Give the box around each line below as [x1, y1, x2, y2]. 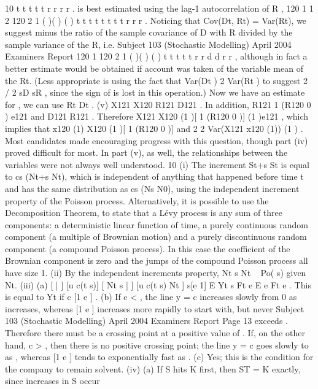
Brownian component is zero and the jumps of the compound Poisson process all [5, 254, 308, 267]
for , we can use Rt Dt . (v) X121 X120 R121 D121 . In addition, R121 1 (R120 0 [5, 98, 311, 110]
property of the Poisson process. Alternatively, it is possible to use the [5, 194, 269, 207]
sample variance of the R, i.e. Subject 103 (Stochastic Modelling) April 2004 [5, 37, 292, 50]
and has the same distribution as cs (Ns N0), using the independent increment [5, 182, 300, 194]
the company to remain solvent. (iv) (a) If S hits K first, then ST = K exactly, [5, 362, 301, 375]
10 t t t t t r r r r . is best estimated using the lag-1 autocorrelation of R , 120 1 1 [5, 2, 314, 14]
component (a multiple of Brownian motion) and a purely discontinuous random [5, 230, 307, 243]
